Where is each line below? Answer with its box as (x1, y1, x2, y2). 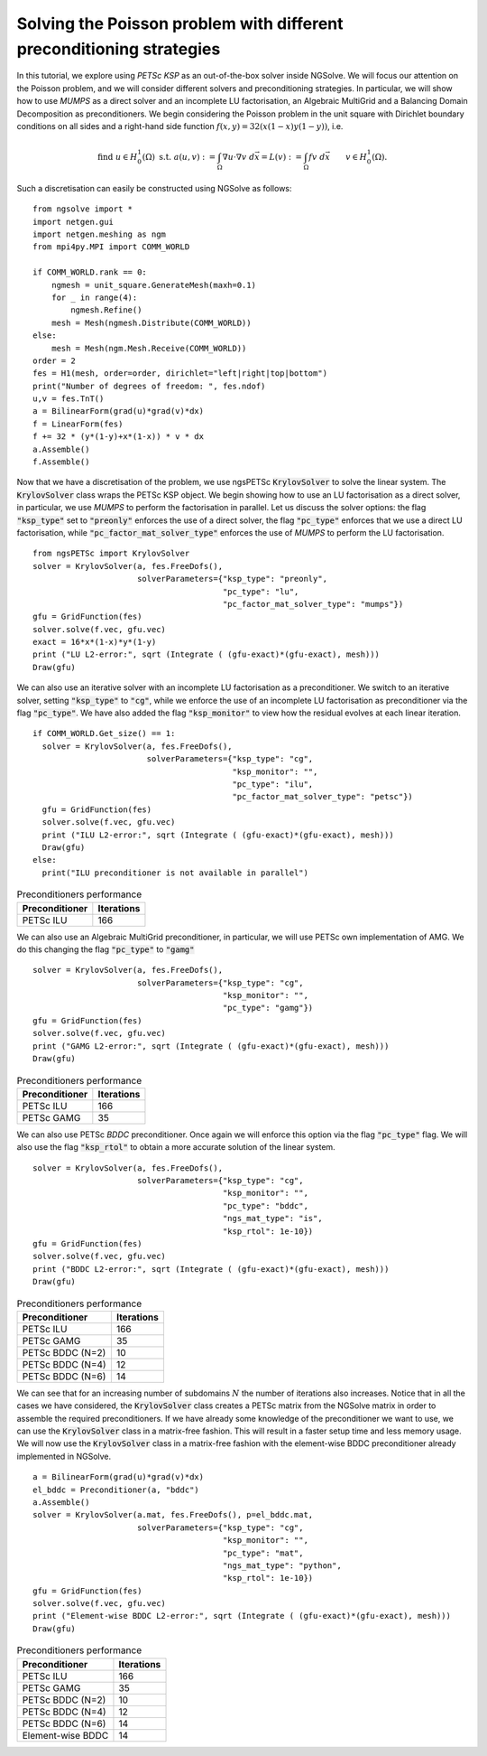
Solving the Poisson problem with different (16, 14, 344, 33)
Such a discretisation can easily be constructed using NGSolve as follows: (16, 182, 292, 193)
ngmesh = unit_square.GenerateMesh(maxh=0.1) (51, 280, 257, 290)
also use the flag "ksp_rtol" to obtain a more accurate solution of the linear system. (16, 1142, 335, 1153)
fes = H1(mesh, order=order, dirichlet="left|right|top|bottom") (32, 369, 328, 378)
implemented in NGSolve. (16, 1451, 112, 1462)
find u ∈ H (97, 152, 138, 163)
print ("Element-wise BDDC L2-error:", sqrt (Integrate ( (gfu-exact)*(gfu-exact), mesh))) (32, 1611, 451, 1621)
